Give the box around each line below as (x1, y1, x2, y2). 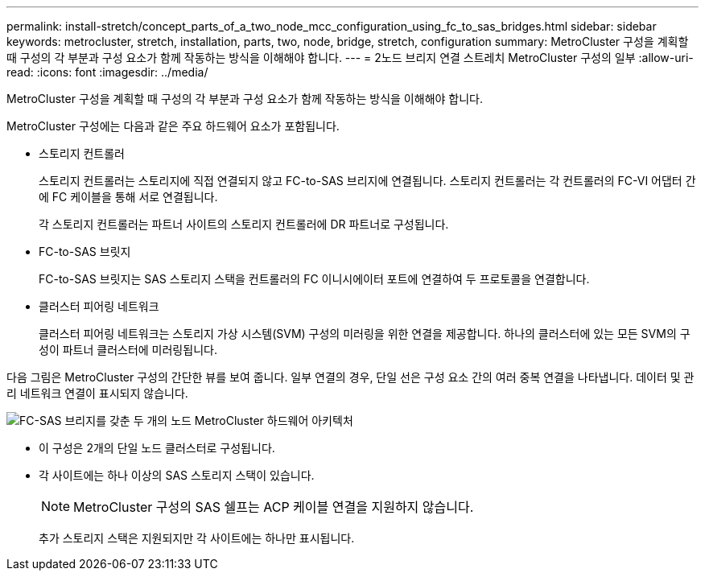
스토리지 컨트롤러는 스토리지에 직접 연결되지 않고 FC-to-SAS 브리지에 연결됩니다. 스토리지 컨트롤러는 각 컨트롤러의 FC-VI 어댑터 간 (39, 174, 696, 188)
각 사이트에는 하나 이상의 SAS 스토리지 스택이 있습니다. (39, 468, 315, 482)
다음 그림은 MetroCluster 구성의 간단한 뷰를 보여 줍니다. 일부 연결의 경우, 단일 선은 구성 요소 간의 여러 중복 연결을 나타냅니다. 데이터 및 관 (6, 370, 695, 384)
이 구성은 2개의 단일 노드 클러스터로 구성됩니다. (39, 441, 275, 455)
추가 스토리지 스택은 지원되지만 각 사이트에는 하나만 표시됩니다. (39, 531, 355, 545)
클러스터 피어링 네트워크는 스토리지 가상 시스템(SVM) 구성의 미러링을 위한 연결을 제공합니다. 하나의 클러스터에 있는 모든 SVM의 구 (39, 327, 691, 340)
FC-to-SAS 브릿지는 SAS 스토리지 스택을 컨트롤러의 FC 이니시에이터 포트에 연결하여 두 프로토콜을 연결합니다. (39, 272, 590, 286)
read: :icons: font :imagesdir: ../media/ (6, 65, 208, 79)
